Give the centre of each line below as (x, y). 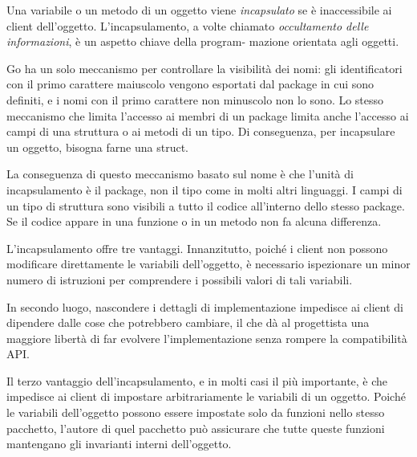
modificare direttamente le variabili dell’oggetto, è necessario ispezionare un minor (208, 264)
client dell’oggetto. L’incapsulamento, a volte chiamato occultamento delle (188, 25)
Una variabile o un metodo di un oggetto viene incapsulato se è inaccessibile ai (199, 10)
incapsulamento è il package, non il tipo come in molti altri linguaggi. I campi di (204, 189)
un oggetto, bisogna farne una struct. (97, 147)
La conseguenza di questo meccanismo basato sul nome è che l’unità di (180, 174)
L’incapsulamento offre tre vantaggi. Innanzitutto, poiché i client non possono (197, 248)
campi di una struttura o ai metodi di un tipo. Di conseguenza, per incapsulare (201, 131)
